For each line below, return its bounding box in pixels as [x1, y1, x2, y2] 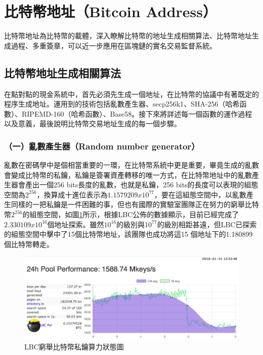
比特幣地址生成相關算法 [4, 65, 121, 80]
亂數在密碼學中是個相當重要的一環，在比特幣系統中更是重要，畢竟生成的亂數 [4, 160, 259, 170]
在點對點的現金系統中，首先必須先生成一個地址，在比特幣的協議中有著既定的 [4, 88, 259, 99]
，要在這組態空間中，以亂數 [154, 189, 246, 199]
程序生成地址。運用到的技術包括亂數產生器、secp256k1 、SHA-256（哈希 [4, 98, 240, 109]
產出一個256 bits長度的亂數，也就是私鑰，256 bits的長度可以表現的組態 [25, 179, 258, 190]
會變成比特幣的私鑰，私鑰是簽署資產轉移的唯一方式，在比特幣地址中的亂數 [4, 169, 252, 180]
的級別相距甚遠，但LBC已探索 [157, 219, 257, 229]
